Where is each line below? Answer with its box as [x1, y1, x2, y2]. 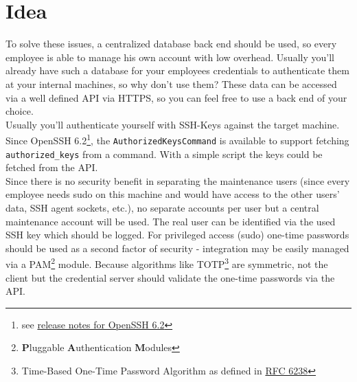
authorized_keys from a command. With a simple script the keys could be [5, 146, 323, 161]
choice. [5, 104, 34, 118]
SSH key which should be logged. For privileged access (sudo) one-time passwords [5, 227, 349, 242]
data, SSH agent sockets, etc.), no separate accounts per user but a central [5, 201, 319, 215]
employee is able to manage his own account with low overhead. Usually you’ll [5, 49, 334, 64]
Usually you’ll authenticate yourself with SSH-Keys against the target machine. [5, 117, 340, 131]
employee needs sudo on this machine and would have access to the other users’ [5, 187, 340, 201]
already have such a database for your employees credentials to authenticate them [5, 63, 349, 78]
